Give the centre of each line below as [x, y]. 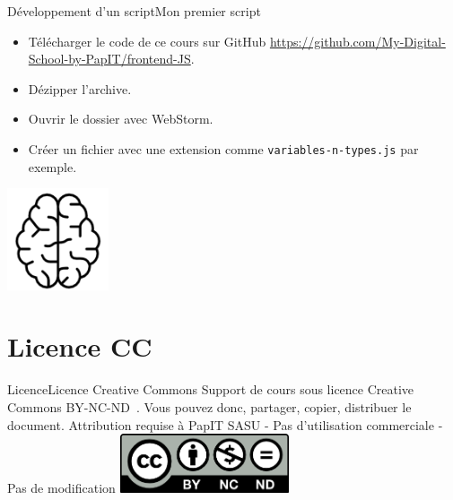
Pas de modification [61, 488]
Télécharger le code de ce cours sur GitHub [147, 41]
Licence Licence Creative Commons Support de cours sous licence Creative [211, 389]
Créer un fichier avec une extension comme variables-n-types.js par [223, 148]
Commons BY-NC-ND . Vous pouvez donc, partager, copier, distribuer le [209, 406]
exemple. [52, 166]
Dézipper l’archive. [80, 88]
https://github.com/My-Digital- [357, 41]
